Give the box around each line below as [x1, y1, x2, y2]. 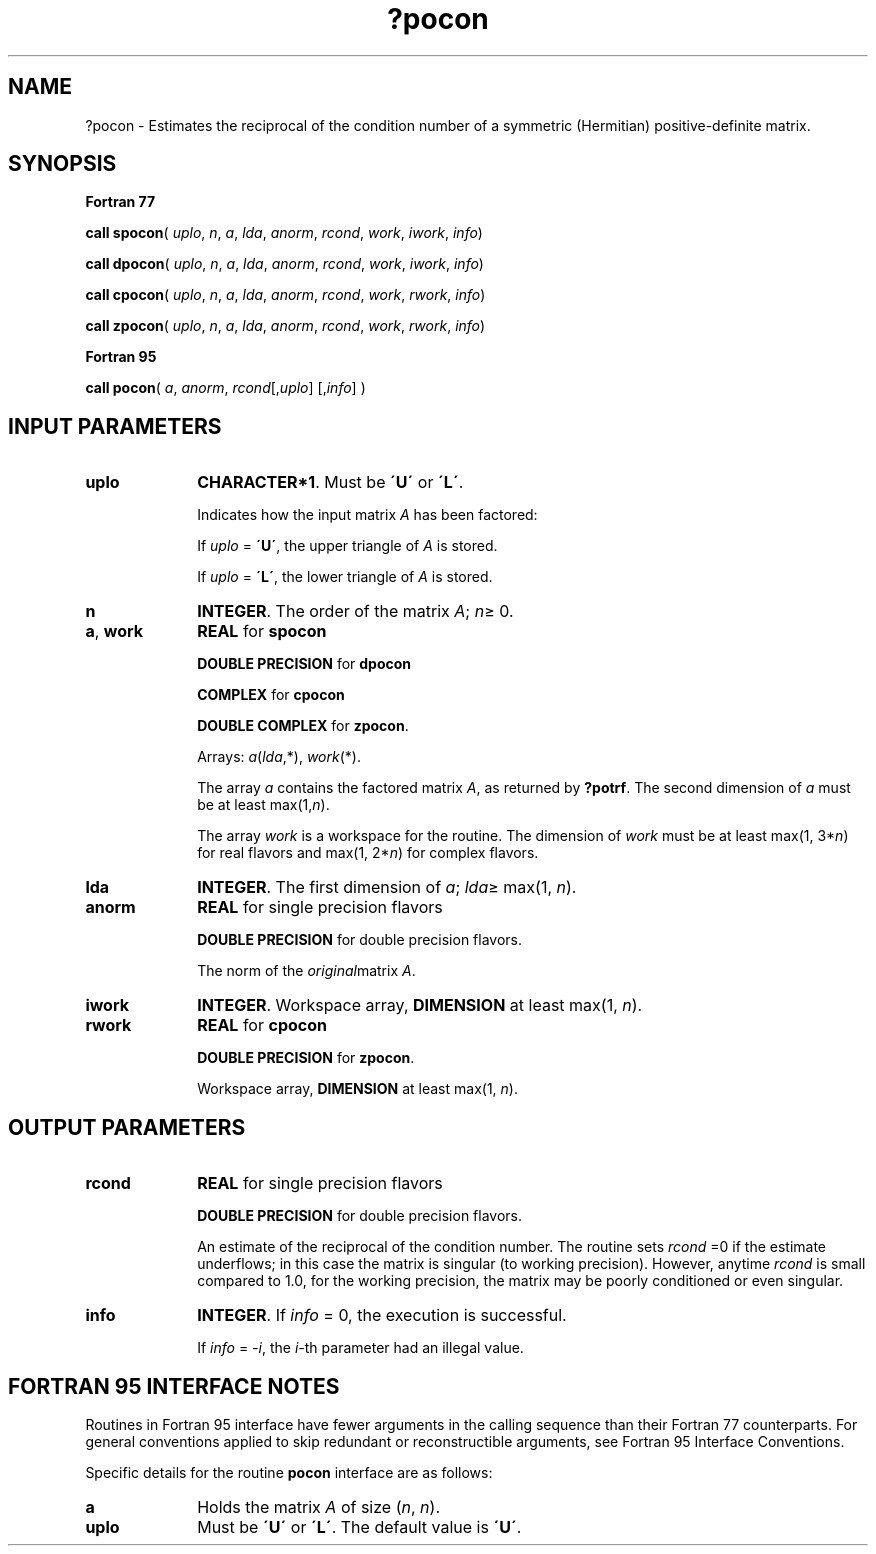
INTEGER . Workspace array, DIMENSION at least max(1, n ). [197, 995, 643, 1016]
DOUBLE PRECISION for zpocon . [197, 1049, 415, 1067]
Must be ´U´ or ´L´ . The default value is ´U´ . [197, 1516, 522, 1537]
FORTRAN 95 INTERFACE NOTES [8, 1373, 340, 1399]
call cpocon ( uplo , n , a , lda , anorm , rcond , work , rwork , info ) [85, 286, 486, 304]
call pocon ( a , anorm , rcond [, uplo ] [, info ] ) [85, 379, 366, 397]
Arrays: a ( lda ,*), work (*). [197, 748, 361, 766]
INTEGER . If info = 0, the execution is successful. [197, 1305, 567, 1326]
